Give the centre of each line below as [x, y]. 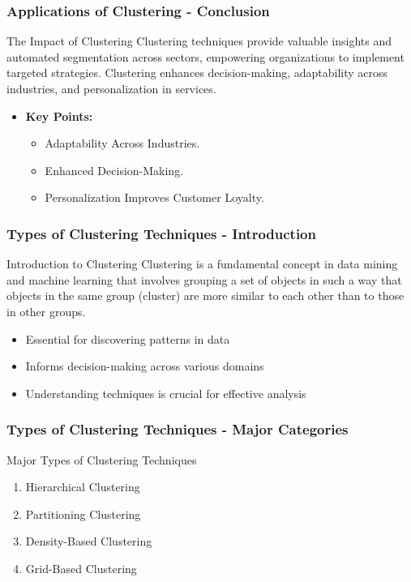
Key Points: [59, 116]
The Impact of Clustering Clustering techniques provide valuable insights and [199, 41]
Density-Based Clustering [89, 541]
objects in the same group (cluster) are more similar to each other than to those [205, 295]
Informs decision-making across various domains [145, 366]
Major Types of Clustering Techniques [102, 459]
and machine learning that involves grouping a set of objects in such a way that [204, 279]
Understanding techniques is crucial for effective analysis [166, 393]
